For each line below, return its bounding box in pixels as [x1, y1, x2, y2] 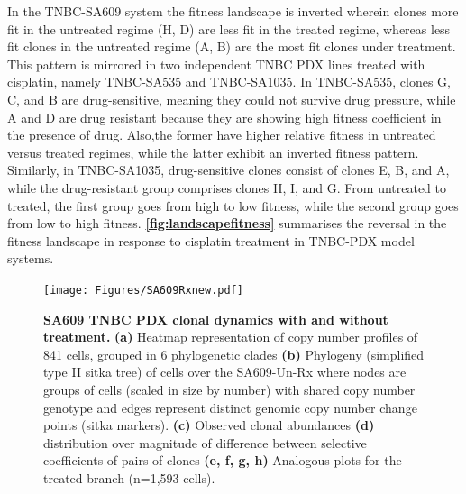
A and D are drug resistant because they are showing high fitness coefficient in [7, 107, 442, 126]
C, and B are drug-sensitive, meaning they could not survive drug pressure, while [7, 89, 456, 108]
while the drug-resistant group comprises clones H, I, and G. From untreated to [7, 178, 447, 197]
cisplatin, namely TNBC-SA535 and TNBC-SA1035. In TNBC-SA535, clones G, [7, 72, 451, 91]
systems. [7, 249, 54, 268]
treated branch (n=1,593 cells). [43, 468, 215, 487]
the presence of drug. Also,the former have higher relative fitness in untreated [7, 125, 436, 144]
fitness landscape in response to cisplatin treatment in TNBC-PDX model [7, 231, 415, 250]
